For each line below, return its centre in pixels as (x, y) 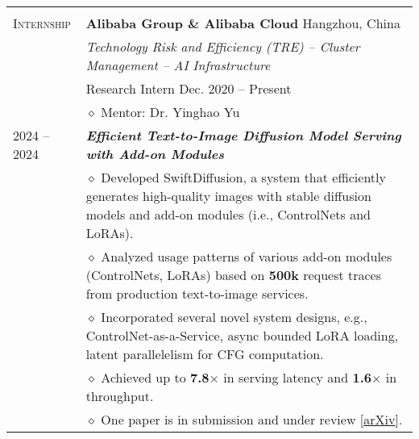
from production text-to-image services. (197, 293)
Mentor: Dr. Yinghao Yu (170, 112)
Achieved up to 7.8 (155, 377)
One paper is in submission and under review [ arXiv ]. (252, 419)
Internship (42, 23)
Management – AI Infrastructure (178, 65)
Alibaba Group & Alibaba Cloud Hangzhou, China (243, 23)
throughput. (120, 396)
